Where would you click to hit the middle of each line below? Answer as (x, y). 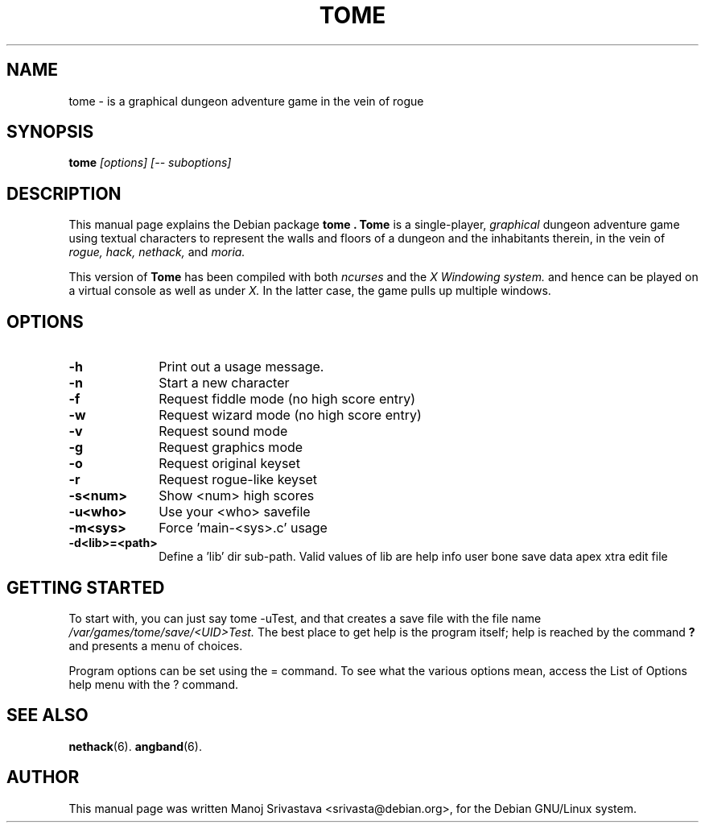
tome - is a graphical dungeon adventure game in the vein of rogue (246, 101)
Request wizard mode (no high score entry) (290, 415)
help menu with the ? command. (153, 684)
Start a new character (224, 383)
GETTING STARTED (86, 587)
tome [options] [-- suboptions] (150, 163)
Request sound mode (223, 431)
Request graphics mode (231, 448)
